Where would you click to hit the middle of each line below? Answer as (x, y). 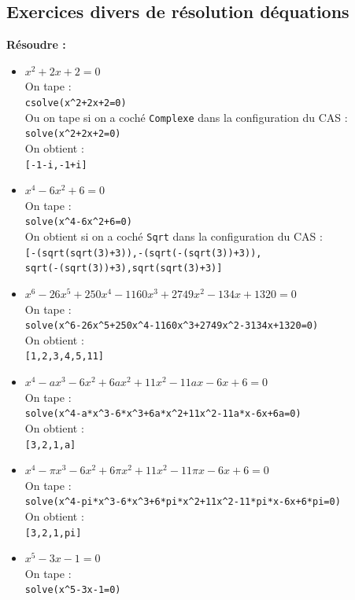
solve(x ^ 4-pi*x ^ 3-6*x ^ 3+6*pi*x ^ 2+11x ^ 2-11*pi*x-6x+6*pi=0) (183, 502)
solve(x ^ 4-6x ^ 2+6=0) (78, 222)
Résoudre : (36, 44)
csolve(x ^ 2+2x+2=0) (76, 103)
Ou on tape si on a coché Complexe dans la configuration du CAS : (186, 117)
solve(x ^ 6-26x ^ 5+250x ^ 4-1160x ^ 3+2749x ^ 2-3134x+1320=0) (172, 326)
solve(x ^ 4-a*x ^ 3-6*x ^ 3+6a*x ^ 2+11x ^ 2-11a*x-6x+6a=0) (163, 414)
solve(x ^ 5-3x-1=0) (73, 590)
